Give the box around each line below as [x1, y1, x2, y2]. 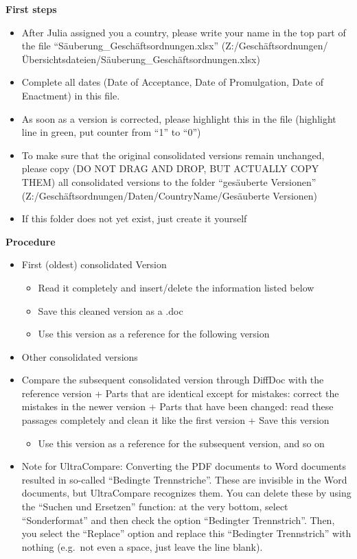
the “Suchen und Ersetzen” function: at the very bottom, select [21, 499, 288, 514]
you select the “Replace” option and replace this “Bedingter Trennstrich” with [21, 526, 352, 540]
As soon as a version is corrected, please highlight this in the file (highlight [21, 111, 336, 126]
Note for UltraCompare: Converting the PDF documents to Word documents [21, 459, 347, 473]
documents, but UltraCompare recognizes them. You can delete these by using [21, 486, 352, 500]
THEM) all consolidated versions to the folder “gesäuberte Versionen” [21, 174, 316, 189]
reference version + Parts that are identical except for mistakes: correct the [21, 385, 339, 400]
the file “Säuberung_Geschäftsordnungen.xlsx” [21, 38, 219, 53]
